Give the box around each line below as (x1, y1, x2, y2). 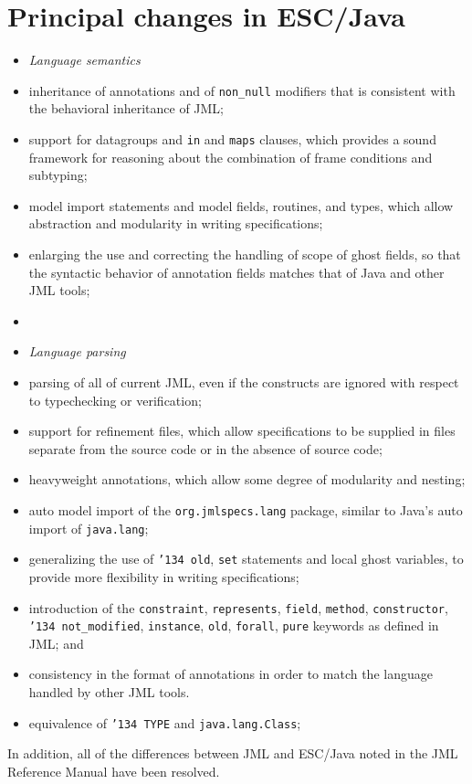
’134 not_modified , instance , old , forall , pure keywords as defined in (28, 616, 439, 635)
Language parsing (28, 342, 126, 361)
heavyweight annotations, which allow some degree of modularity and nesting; (28, 470, 466, 489)
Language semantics (28, 50, 141, 69)
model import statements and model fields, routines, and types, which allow (28, 196, 454, 215)
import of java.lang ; (28, 518, 149, 537)
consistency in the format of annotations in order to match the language (28, 664, 433, 683)
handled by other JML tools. (28, 683, 190, 701)
